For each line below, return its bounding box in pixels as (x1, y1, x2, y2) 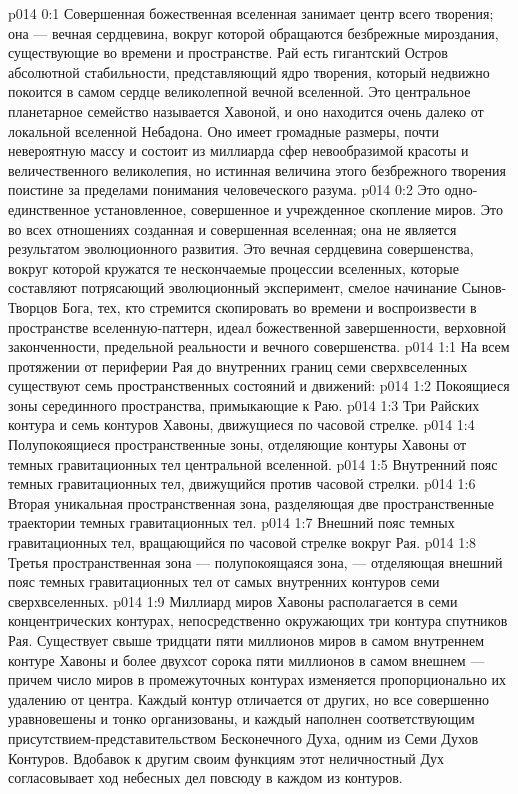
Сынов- (461, 277, 507, 298)
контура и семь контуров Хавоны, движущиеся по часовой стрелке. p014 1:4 (8, 414, 475, 435)
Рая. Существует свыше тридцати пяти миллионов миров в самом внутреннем (8, 630, 485, 650)
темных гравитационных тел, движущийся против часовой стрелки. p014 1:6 (8, 473, 476, 494)
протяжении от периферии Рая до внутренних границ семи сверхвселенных (8, 355, 468, 376)
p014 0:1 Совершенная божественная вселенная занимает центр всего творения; (8, 3, 494, 23)
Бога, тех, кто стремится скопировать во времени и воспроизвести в (62, 296, 477, 317)
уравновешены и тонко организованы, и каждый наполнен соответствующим (8, 708, 475, 729)
